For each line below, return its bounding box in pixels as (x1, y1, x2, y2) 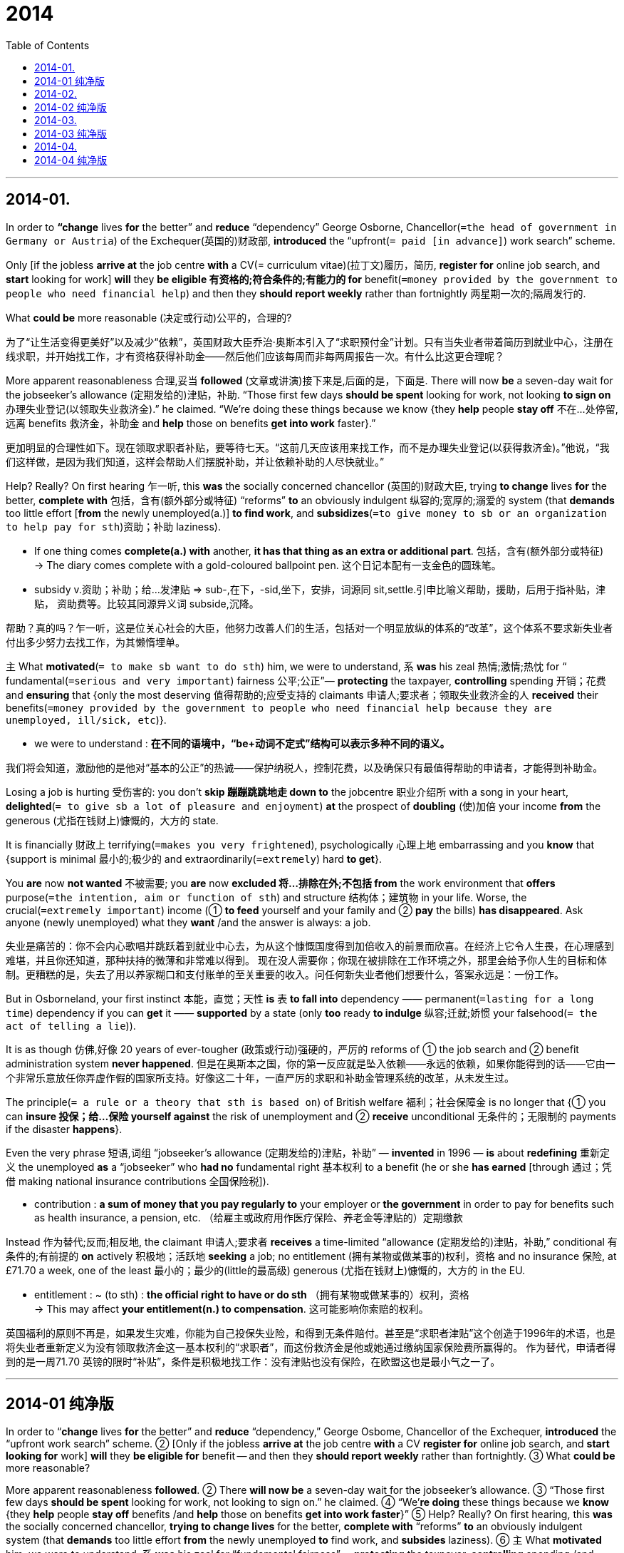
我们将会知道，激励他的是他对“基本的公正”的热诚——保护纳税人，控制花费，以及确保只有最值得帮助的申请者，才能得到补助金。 (6, 761, 603, 774)
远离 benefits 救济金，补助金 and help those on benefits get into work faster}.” (6, 416, 376, 429)
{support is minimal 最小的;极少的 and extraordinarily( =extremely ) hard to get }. (6, 852, 382, 865)
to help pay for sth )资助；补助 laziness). (6, 520, 221, 533)
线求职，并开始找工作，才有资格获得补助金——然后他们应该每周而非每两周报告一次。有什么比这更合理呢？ (6, 349, 504, 362)
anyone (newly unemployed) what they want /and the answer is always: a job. (6, 916, 371, 928)
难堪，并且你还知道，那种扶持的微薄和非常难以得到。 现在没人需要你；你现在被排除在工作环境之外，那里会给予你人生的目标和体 (6, 953, 607, 966)
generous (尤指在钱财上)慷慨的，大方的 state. (6, 814, 219, 826)
